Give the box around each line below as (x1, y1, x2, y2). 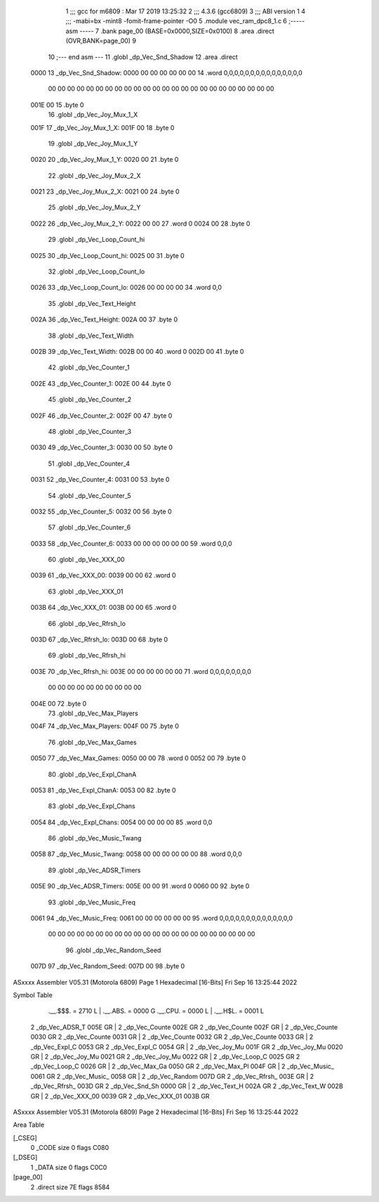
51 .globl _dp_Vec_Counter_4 (48, 459, 130, 468)
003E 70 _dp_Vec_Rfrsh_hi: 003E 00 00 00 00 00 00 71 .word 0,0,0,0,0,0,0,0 (30, 667, 252, 675)
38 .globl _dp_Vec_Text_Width (48, 331, 134, 340)
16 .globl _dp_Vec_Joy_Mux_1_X (48, 110, 138, 119)
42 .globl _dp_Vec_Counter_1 (48, 363, 130, 372)
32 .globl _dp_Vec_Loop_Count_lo (48, 267, 145, 276)
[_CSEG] (13, 1133, 38, 1142)
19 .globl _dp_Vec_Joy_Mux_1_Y (48, 139, 138, 148)
